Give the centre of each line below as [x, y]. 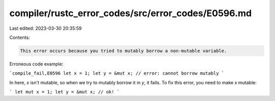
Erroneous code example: [36, 64]
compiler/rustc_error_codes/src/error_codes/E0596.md [131, 13]
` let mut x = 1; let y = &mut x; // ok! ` [64, 92]
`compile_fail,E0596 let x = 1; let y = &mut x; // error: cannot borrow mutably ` [117, 73]
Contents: [20, 37]
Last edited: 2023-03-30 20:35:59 [46, 28]
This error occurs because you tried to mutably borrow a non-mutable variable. [123, 51]
